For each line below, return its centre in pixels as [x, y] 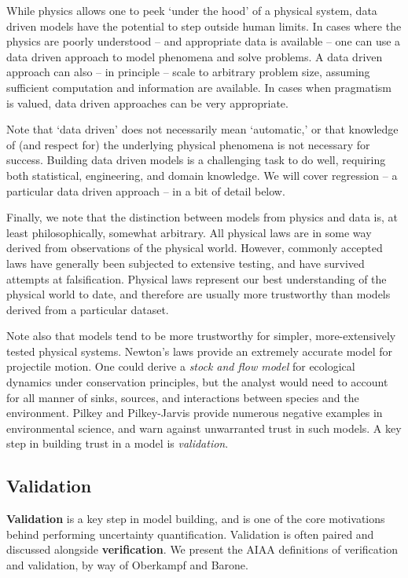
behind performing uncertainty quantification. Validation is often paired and [190, 534]
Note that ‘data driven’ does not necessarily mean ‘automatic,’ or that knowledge [202, 129]
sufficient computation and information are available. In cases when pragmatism [199, 87]
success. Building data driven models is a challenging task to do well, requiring [196, 160]
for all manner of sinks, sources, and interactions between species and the [183, 397]
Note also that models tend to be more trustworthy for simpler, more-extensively [201, 336]
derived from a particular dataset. [88, 309]
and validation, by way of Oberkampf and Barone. [127, 565]
